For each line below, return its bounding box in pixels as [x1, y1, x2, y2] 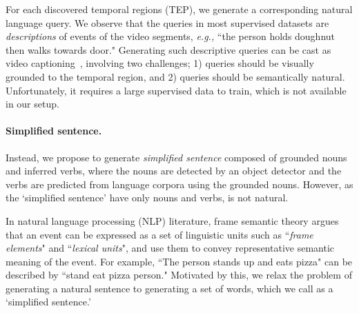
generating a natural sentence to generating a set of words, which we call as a [6, 281, 333, 295]
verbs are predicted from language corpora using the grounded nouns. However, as [6, 176, 353, 191]
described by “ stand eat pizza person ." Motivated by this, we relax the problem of [6, 267, 352, 282]
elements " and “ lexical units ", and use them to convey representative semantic [6, 241, 334, 255]
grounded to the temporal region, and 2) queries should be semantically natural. [6, 69, 345, 83]
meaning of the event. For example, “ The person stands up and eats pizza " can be [6, 254, 353, 268]
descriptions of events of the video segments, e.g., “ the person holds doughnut [6, 29, 336, 43]
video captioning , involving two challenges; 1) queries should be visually [6, 56, 314, 70]
